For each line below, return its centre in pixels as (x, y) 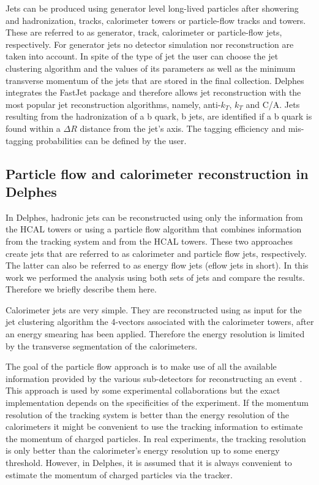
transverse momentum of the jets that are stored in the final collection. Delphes (155, 80)
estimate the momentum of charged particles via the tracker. (119, 474)
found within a (33, 128)
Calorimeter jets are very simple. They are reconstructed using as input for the (154, 309)
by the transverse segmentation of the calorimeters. (102, 346)
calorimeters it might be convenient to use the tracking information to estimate (154, 426)
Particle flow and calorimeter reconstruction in (157, 173)
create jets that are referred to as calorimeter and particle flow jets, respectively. (156, 253)
